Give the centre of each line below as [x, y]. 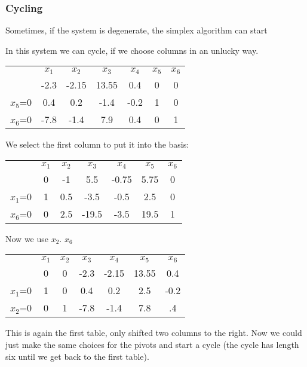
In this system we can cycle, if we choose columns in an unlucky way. [132, 50]
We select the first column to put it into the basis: [97, 144]
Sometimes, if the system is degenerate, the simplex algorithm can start [136, 30]
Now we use [27, 238]
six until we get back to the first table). [77, 356]
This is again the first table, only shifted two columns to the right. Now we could [154, 333]
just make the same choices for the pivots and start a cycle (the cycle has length [152, 344]
